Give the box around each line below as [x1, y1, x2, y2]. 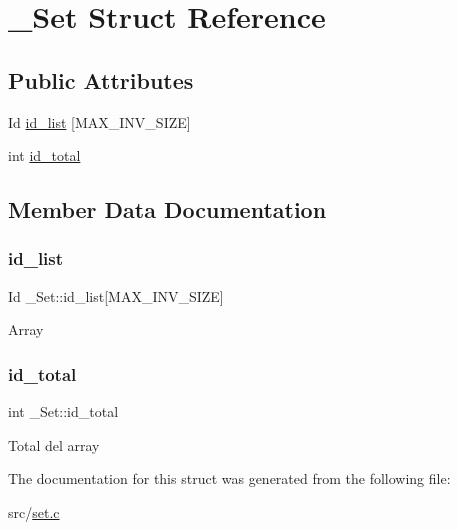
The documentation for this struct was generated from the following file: [8, 468, 451, 489]
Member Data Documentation [8, 194, 327, 225]
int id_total [8, 145, 81, 166]
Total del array [8, 434, 100, 455]
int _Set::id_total [8, 401, 119, 422]
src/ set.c [8, 501, 60, 522]
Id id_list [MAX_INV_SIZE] [8, 111, 191, 132]
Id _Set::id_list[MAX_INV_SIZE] [8, 285, 224, 306]
